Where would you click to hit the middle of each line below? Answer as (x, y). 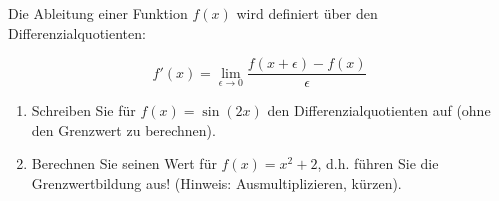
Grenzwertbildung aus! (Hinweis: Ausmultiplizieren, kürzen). (216, 183)
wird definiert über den (307, 13)
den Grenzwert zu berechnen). (123, 129)
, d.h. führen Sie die (378, 163)
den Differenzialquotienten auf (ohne (379, 110)
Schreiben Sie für (83, 110)
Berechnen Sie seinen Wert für (124, 163)
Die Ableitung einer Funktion (98, 13)
